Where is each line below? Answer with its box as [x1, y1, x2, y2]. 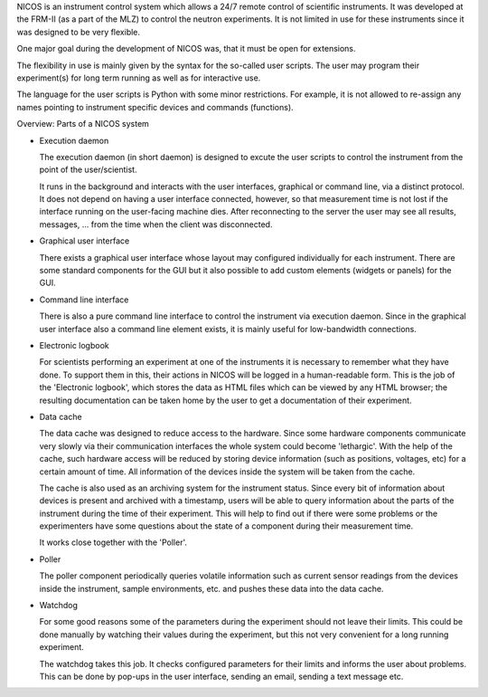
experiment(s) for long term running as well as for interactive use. [16, 72, 261, 83]
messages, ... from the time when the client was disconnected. [39, 218, 273, 230]
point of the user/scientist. [39, 164, 137, 176]
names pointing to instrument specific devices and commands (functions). [16, 101, 294, 112]
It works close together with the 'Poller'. [39, 537, 188, 548]
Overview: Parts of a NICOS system [16, 119, 149, 129]
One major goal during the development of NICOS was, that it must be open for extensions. [16, 43, 356, 54]
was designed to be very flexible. [16, 26, 140, 37]
